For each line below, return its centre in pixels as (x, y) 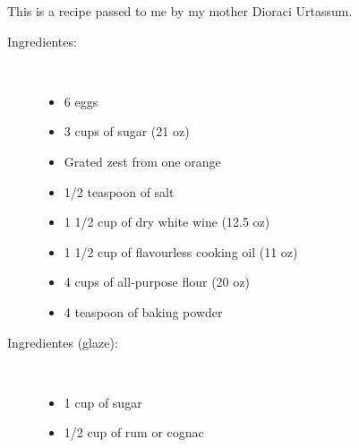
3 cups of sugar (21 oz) (127, 131)
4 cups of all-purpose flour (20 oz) (157, 282)
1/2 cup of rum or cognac (134, 432)
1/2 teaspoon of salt (119, 191)
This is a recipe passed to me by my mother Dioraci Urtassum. (180, 11)
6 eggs (81, 101)
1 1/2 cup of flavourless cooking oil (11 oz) (181, 251)
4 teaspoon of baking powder (143, 311)
